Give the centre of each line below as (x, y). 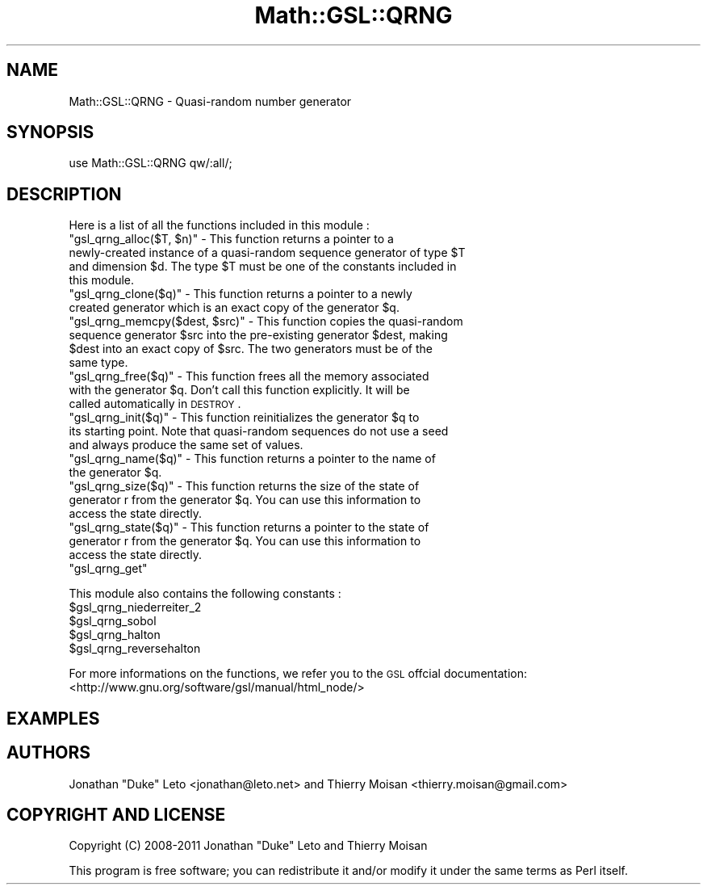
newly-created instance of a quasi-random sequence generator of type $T (267, 253)
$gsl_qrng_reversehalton (135, 649)
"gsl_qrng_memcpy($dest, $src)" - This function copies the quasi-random (266, 322)
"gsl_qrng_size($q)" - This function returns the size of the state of (244, 486)
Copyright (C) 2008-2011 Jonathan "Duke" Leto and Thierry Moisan (248, 846)
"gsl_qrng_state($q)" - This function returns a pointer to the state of (249, 527)
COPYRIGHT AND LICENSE (116, 814)
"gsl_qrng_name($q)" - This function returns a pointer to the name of (252, 459)
